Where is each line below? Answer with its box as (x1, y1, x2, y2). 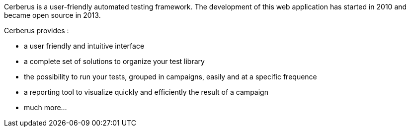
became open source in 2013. (4, 11, 101, 19)
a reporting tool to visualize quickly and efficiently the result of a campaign (24, 88, 268, 96)
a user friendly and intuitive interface (24, 42, 145, 50)
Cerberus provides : (4, 26, 69, 35)
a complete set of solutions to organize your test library (24, 57, 205, 65)
